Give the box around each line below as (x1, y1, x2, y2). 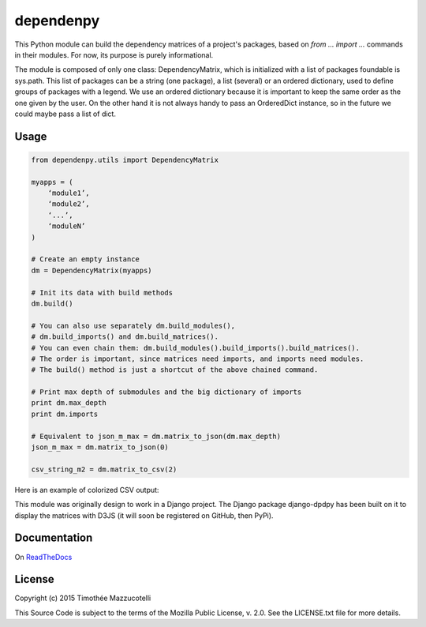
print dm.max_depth (31, 399, 106, 407)
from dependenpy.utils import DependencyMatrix (31, 155, 219, 164)
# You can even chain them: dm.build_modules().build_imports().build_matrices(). (31, 344, 361, 352)
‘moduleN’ (47, 222, 86, 231)
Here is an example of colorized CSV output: (14, 485, 159, 494)
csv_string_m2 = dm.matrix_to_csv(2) (31, 464, 177, 474)
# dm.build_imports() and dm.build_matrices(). (31, 332, 219, 341)
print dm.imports (31, 409, 99, 419)
